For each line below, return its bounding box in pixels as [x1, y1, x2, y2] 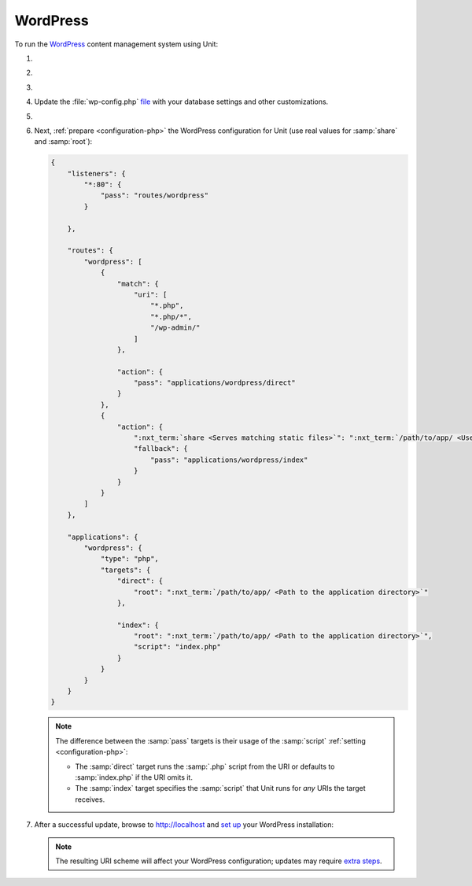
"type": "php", [100, 555, 159, 563]
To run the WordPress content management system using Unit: [14, 39, 219, 49]
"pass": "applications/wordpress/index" [149, 455, 308, 464]
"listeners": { [67, 169, 126, 178]
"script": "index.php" [134, 642, 222, 652]
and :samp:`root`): [34, 137, 93, 146]
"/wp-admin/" [149, 323, 201, 332]
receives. [75, 795, 105, 804]
